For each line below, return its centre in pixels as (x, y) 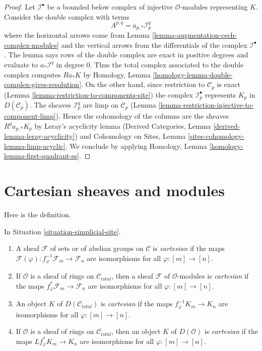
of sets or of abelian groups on (97, 248)
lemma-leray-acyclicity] (40, 136)
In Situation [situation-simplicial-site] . (62, 231)
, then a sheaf (133, 276)
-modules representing (214, 7)
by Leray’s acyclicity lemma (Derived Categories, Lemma (123, 125)
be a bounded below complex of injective (110, 7)
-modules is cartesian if (213, 276)
